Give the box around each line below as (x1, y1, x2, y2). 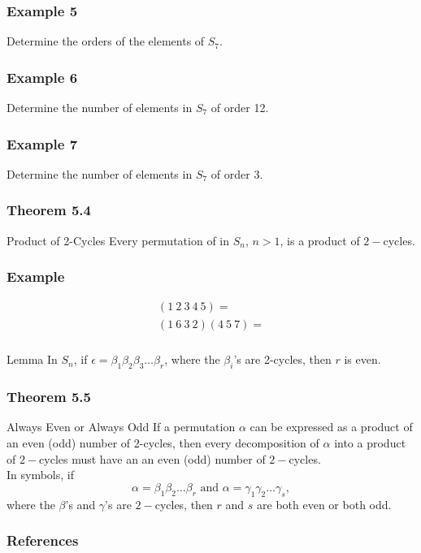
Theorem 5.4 (7, 200, 91, 220)
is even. (344, 351, 381, 368)
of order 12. (210, 99, 269, 116)
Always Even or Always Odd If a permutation (7, 418, 236, 435)
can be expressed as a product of (250, 418, 413, 435)
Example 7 (7, 133, 78, 153)
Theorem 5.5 (7, 387, 91, 407)
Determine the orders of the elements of (7, 32, 205, 50)
